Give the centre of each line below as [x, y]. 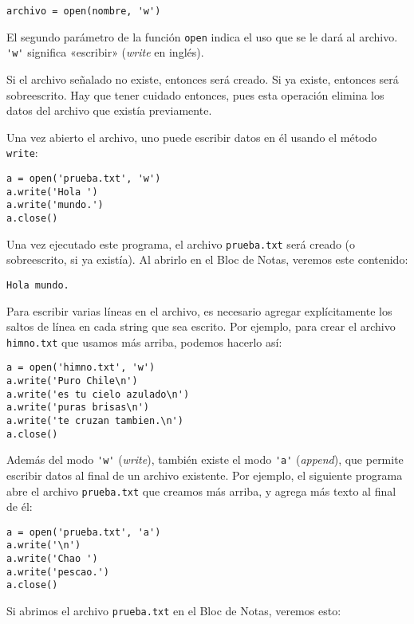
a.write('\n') [44, 546]
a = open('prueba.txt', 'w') [84, 179]
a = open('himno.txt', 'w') [81, 368]
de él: [20, 506]
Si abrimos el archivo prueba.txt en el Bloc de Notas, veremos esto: [174, 611]
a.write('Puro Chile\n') [72, 381]
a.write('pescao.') [58, 572]
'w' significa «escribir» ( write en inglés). [105, 52]
